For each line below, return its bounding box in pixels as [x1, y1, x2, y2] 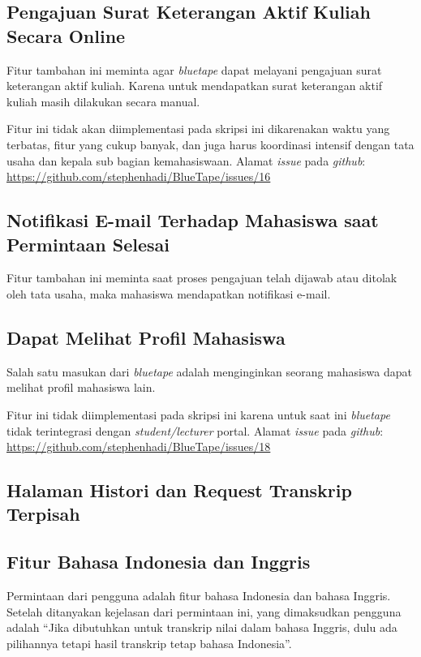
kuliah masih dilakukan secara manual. [6, 92, 200, 109]
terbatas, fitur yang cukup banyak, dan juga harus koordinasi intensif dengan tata [6, 135, 415, 152]
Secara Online [6, 23, 126, 48]
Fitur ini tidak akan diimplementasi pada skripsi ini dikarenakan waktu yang [6, 120, 390, 137]
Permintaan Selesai [6, 231, 170, 256]
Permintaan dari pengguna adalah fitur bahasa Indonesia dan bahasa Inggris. [6, 587, 391, 604]
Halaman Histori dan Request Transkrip [6, 478, 352, 503]
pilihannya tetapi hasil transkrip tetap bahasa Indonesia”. [6, 634, 292, 651]
